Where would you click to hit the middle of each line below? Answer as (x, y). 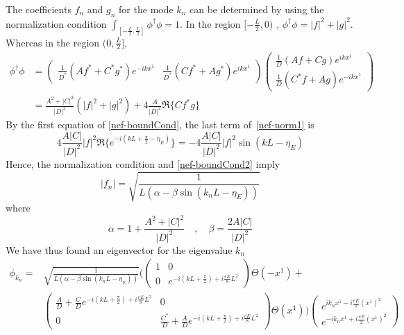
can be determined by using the (256, 9)
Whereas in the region (53, 42)
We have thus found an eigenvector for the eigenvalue (119, 249)
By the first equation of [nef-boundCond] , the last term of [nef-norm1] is (160, 124)
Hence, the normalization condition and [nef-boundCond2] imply (143, 163)
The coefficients (39, 9)
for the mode (146, 9)
